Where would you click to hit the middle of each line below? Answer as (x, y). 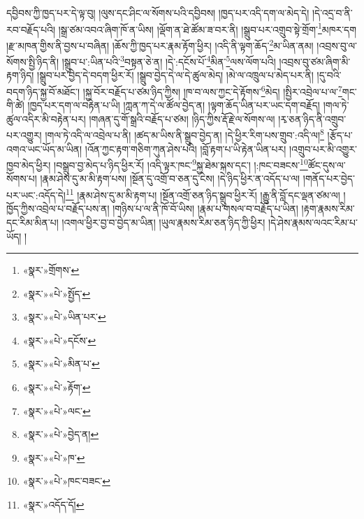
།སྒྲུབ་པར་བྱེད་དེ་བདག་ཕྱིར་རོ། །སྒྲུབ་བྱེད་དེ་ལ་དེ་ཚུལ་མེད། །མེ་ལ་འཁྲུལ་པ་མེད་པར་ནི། (175, 75)
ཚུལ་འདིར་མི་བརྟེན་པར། (46, 118)
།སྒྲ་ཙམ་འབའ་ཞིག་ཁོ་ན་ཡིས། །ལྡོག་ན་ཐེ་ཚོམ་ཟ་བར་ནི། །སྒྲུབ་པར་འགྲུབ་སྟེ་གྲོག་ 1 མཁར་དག (208, 28)
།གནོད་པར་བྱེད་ (329, 178)
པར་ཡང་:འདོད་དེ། (36, 195)
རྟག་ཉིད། (20, 75)
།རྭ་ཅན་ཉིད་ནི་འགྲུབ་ (312, 118)
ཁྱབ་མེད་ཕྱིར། (29, 165)
